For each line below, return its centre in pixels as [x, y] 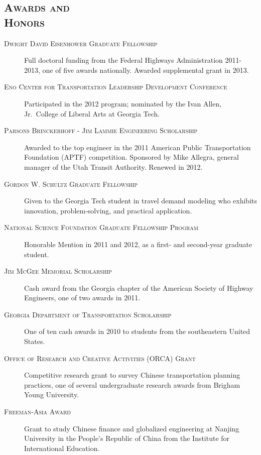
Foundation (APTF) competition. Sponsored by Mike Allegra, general [132, 157]
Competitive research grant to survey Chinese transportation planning [132, 375]
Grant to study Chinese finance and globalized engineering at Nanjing [132, 428]
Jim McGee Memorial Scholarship [58, 271]
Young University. [52, 394]
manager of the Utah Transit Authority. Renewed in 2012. [113, 166]
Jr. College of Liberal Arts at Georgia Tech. [92, 113]
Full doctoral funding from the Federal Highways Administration [123, 60]
